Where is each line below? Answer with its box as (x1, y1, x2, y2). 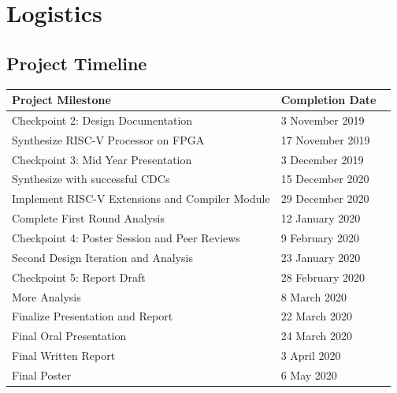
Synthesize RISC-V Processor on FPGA (12, 131, 205, 148)
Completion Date (280, 92, 377, 108)
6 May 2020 (280, 366, 337, 383)
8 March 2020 (280, 288, 347, 305)
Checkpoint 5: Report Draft (12, 268, 146, 285)
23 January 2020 (280, 249, 361, 265)
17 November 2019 (280, 131, 370, 148)
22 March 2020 (280, 308, 352, 324)
